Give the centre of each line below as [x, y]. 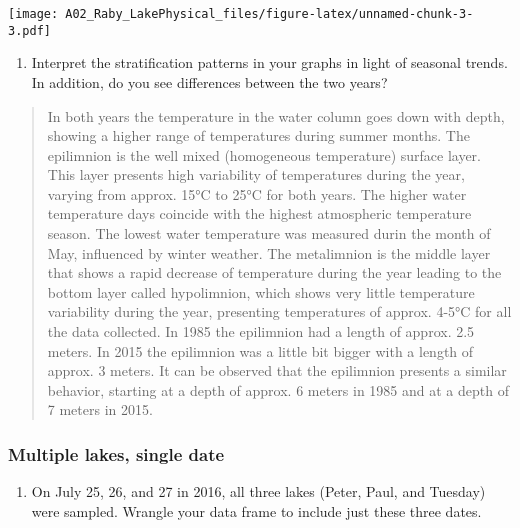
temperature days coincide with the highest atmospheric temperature [259, 213]
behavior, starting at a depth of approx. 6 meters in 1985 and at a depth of [278, 389]
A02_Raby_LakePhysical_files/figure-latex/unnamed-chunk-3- [269, 14]
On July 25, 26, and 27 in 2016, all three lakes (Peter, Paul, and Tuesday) [258, 491]
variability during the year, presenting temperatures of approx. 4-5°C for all [279, 311]
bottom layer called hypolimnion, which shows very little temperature [261, 291]
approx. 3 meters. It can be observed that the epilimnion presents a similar [277, 370]
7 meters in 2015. [100, 409]
